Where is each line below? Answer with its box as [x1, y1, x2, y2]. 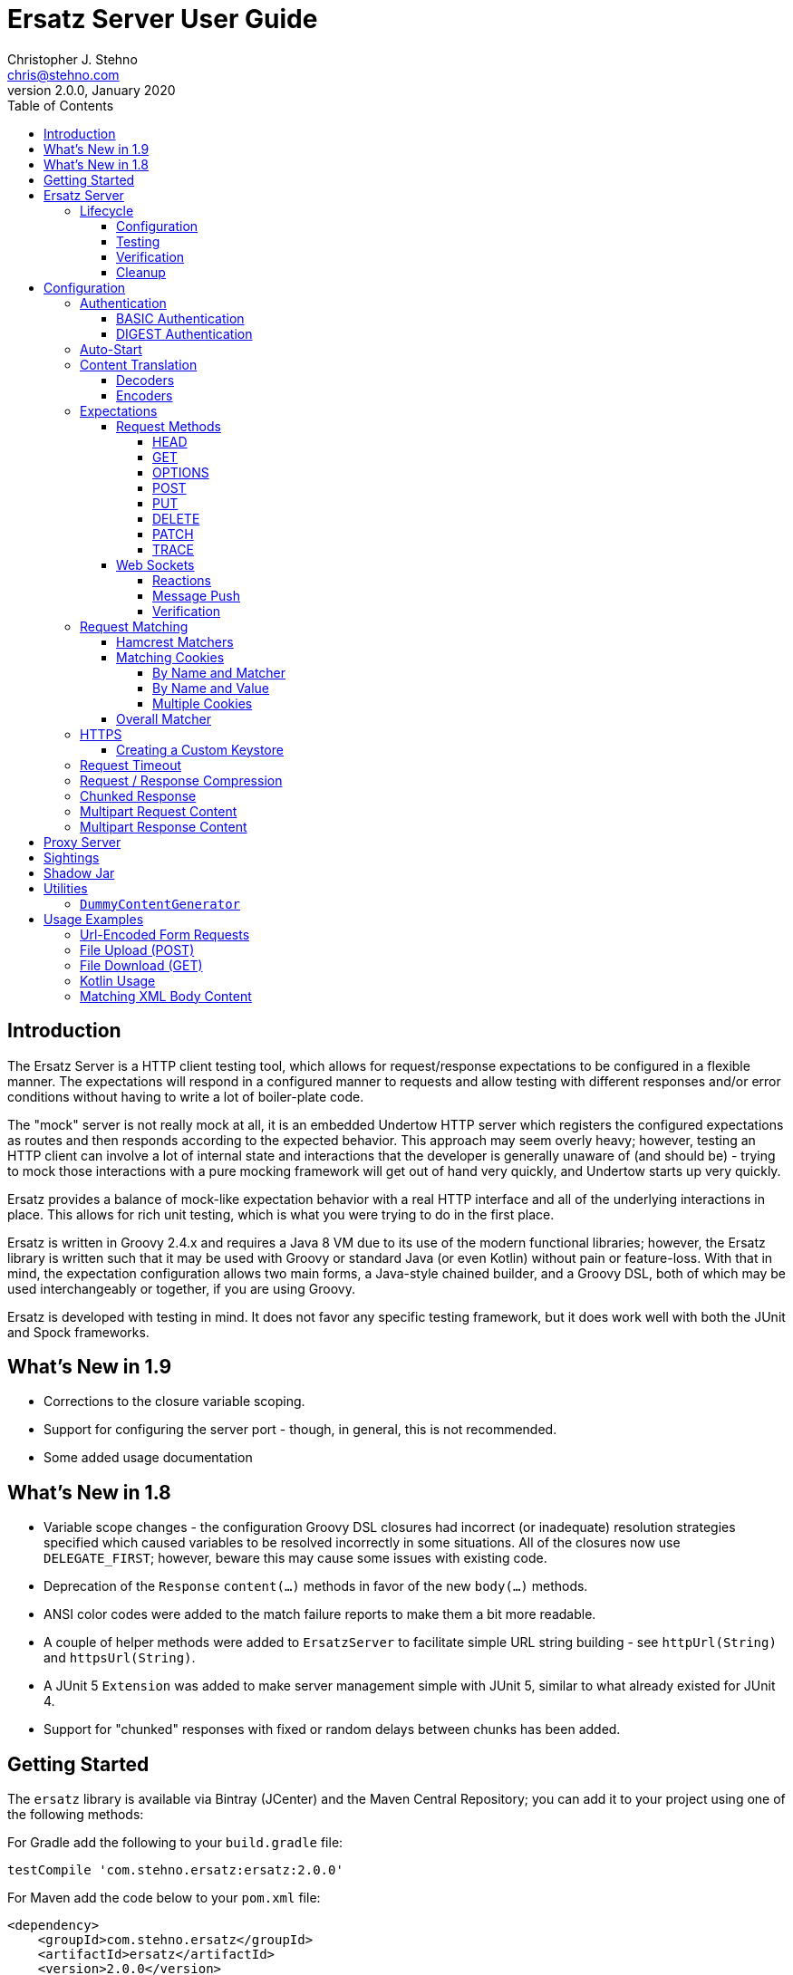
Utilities [44, 880, 88, 896]
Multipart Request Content [80, 803, 237, 819]
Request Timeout [80, 756, 181, 773]
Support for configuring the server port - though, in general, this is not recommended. [44, 1421, 557, 1438]
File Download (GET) [80, 957, 203, 973]
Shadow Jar [44, 864, 115, 881]
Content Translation [80, 356, 198, 372]
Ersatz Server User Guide [7, 4, 318, 34]
